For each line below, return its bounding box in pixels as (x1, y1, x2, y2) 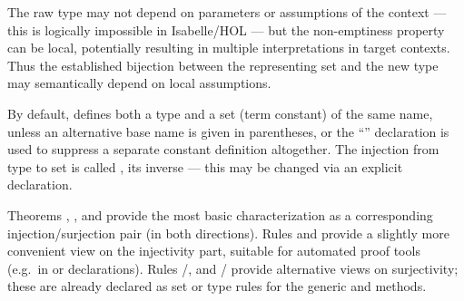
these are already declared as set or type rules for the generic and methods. (7, 277, 427, 296)
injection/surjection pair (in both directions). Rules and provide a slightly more (7, 223, 449, 242)
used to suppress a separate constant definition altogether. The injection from (7, 140, 439, 159)
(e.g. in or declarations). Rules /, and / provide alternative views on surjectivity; (7, 258, 459, 277)
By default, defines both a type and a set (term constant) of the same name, (7, 103, 433, 122)
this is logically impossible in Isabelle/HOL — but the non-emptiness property (7, 20, 445, 39)
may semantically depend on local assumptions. (7, 73, 271, 92)
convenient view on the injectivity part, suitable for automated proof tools (7, 241, 420, 260)
